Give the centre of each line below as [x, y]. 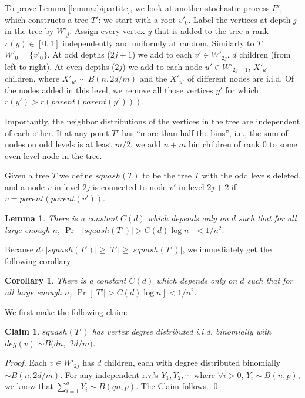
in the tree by [29, 31]
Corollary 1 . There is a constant [66, 280]
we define [76, 175]
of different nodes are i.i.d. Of [241, 78]
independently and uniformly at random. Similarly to [158, 43]
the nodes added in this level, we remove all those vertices [109, 90]
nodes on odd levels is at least [59, 144]
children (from [265, 54]
